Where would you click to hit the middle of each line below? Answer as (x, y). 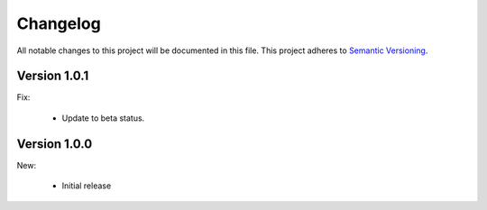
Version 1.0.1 (53, 76)
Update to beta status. (103, 118)
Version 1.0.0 (55, 144)
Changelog (59, 23)
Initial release (87, 186)
